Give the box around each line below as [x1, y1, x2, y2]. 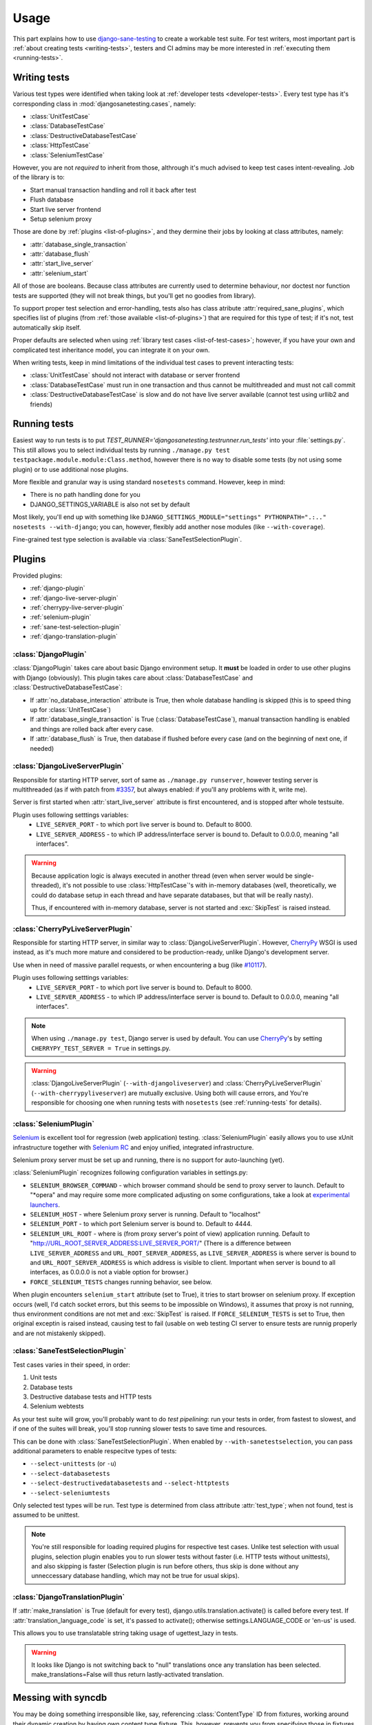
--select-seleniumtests [30, 1489, 110, 1497]
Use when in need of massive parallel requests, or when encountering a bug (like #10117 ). [12, 960, 267, 969]
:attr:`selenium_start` [30, 269, 89, 277]
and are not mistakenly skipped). [12, 1329, 106, 1337]
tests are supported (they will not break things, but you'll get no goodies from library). [12, 291, 256, 299]
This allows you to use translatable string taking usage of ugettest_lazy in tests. [12, 1629, 238, 1637]
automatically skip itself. [12, 323, 81, 331]
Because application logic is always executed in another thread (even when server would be [31, 871, 293, 880]
